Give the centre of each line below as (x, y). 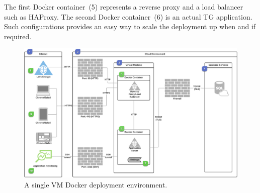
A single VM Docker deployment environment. (96, 184)
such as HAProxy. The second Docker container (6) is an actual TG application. (128, 16)
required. (18, 36)
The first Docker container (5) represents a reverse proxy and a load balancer (124, 7)
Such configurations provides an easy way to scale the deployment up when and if (130, 26)
